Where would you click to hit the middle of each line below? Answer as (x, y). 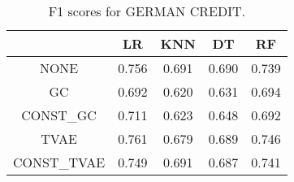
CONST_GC (59, 115)
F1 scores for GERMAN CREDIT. (147, 11)
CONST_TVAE (59, 162)
